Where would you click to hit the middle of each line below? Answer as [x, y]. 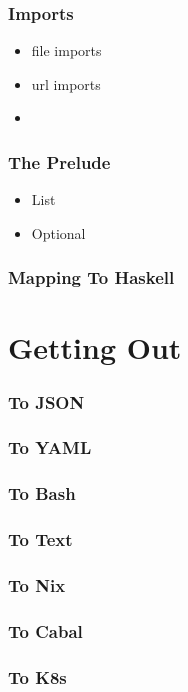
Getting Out [95, 347]
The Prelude [59, 161]
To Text [40, 539]
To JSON [46, 401]
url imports [66, 83]
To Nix [37, 584]
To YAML [50, 447]
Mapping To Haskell [91, 277]
